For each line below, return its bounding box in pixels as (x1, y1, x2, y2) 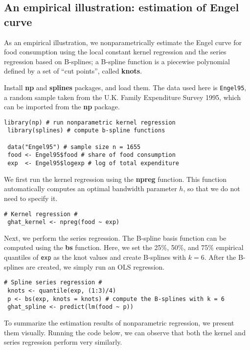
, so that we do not (183, 183, 240, 194)
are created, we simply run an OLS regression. (26, 261, 165, 272)
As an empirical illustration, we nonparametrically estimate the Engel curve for (4, 37, 242, 47)
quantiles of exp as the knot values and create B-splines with (4, 252, 186, 262)
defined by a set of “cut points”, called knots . (4, 66, 142, 76)
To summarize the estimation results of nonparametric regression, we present (4, 317, 234, 327)
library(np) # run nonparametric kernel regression (4, 119, 176, 126)
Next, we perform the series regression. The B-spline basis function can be (4, 232, 227, 243)
